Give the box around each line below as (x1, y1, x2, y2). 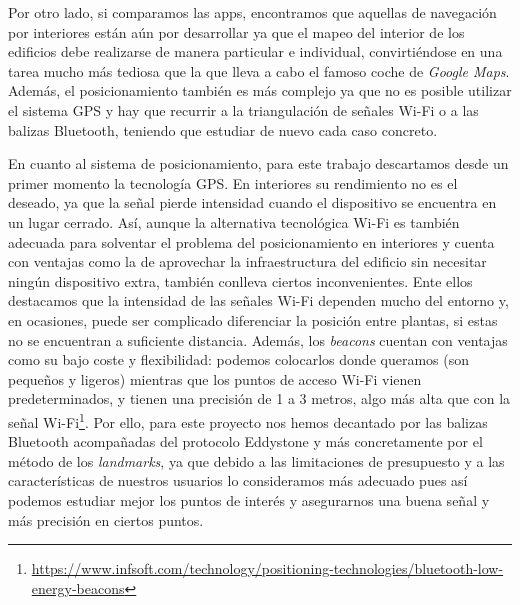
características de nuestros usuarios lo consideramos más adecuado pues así (8, 470, 468, 491)
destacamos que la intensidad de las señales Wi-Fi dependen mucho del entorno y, (8, 290, 509, 311)
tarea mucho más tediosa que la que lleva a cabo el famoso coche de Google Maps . (8, 60, 510, 81)
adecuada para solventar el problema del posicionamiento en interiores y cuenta (8, 231, 495, 252)
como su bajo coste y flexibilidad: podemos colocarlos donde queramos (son (8, 349, 469, 370)
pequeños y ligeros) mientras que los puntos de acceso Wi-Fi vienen (8, 368, 422, 389)
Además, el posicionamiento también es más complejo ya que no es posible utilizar (8, 80, 512, 101)
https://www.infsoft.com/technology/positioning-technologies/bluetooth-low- (31, 558, 504, 579)
